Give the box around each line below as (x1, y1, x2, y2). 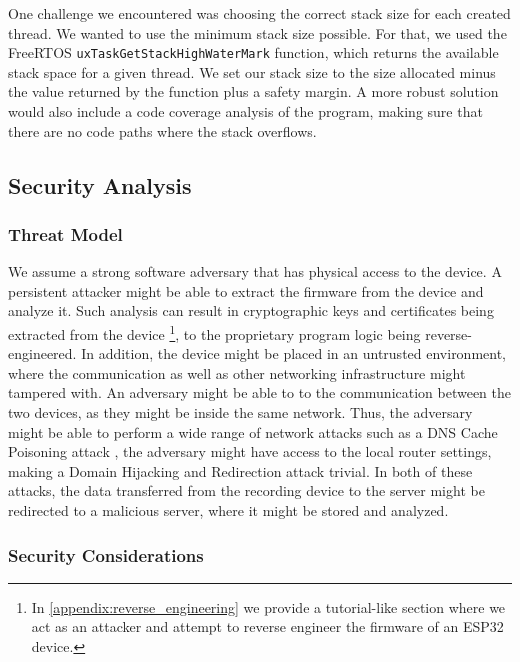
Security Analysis (8, 169, 192, 200)
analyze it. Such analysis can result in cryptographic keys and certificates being (8, 300, 494, 321)
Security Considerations (8, 542, 204, 567)
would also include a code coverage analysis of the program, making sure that (8, 101, 483, 122)
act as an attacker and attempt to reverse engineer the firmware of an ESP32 (31, 616, 504, 637)
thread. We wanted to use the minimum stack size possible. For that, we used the (8, 22, 507, 43)
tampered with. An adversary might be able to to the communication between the (8, 382, 512, 403)
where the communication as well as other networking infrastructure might (8, 362, 466, 383)
